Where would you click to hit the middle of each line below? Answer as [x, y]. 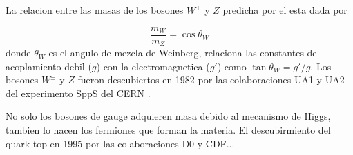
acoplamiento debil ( [49, 66]
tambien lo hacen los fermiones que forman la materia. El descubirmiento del [168, 130]
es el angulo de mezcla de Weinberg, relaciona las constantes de [183, 53]
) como [232, 66]
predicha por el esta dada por [285, 10]
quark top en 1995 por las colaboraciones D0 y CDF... [120, 143]
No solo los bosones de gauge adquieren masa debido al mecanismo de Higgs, [168, 116]
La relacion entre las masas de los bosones [95, 10]
